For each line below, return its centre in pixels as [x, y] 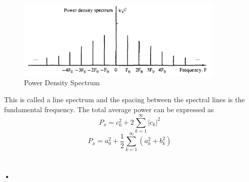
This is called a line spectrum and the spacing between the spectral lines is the [124, 99]
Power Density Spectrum [62, 83]
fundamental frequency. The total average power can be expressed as [109, 109]
